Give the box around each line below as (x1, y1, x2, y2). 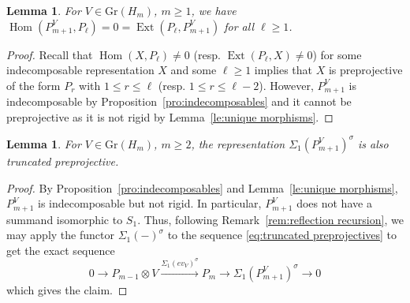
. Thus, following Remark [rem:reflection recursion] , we (137, 211, 404, 227)
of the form (6, 77, 61, 93)
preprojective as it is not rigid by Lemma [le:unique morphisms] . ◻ (6, 108, 334, 125)
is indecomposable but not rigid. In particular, (38, 195, 262, 211)
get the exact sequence (6, 241, 115, 258)
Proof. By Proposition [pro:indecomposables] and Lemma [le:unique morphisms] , (6, 179, 398, 196)
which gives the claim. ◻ (6, 281, 128, 297)
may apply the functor (6, 226, 114, 243)
